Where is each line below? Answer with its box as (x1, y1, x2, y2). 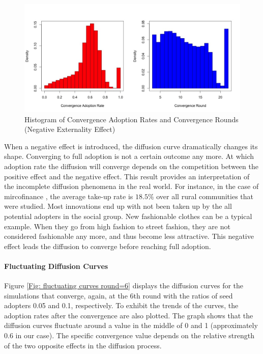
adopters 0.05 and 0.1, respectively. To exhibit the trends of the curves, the (4, 300, 239, 311)
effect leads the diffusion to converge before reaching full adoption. (4, 240, 211, 251)
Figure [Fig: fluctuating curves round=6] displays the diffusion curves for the (4, 280, 244, 291)
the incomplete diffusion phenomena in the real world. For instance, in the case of (4, 181, 259, 192)
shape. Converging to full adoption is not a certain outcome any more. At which (4, 151, 254, 161)
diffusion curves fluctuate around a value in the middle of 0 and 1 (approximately (4, 320, 258, 331)
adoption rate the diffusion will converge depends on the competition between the (4, 160, 258, 171)
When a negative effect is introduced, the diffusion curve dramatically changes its (4, 141, 258, 151)
